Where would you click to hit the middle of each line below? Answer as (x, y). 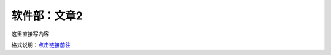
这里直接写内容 (30, 34)
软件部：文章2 (47, 16)
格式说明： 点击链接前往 (41, 45)
